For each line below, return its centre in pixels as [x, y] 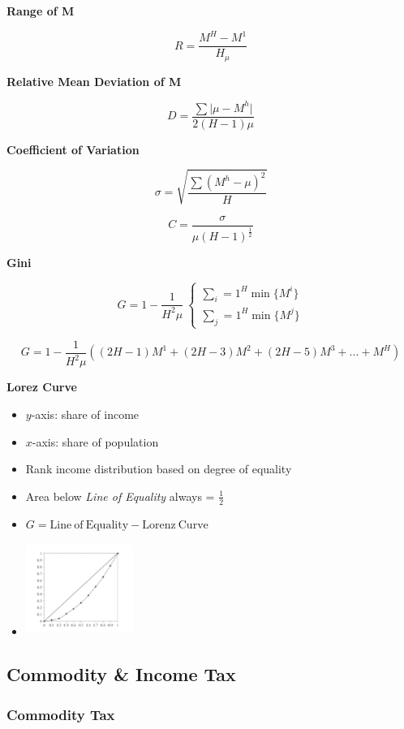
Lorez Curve [42, 387]
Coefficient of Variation [73, 149]
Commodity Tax [61, 714]
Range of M [41, 11]
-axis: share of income [85, 414]
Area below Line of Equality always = [120, 496]
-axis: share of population [95, 441]
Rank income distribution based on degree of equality [159, 469]
